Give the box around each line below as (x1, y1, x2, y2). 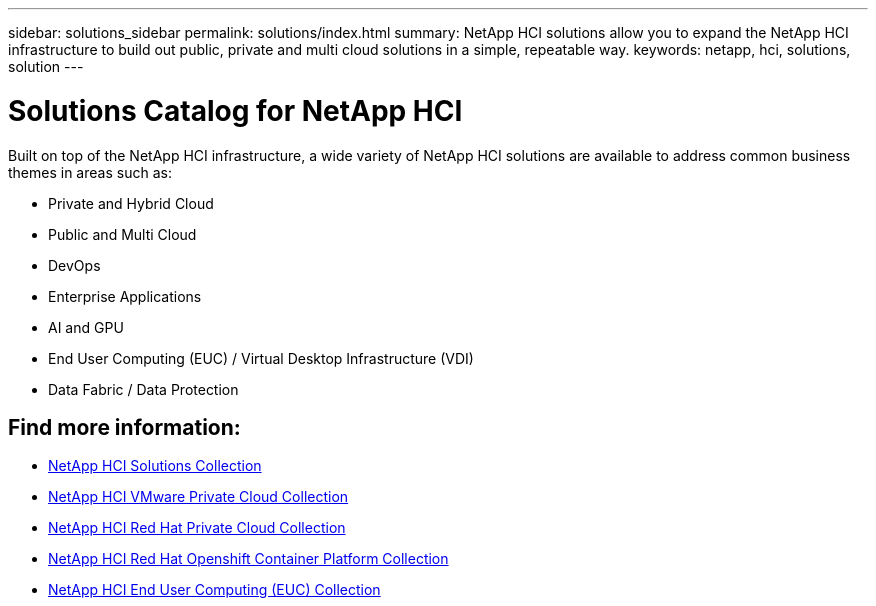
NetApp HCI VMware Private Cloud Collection (48, 488, 349, 506)
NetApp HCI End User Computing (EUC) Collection (48, 581, 381, 599)
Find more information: (8, 414, 241, 440)
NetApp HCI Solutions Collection (48, 457, 262, 475)
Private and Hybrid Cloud (48, 194, 214, 212)
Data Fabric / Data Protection (48, 380, 239, 398)
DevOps (48, 256, 101, 274)
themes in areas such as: (8, 163, 172, 181)
